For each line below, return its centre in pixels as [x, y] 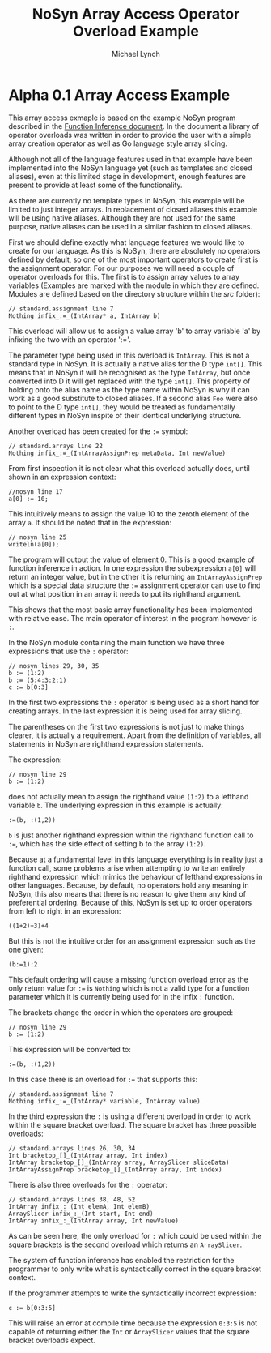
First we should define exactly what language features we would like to [127, 242]
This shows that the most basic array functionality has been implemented [131, 610]
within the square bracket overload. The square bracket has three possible [133, 1124]
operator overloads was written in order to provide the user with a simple [130, 135]
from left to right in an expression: [65, 911]
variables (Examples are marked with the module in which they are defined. [134, 285]
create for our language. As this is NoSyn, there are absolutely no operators [134, 250]
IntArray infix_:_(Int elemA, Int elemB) [79, 1206]
